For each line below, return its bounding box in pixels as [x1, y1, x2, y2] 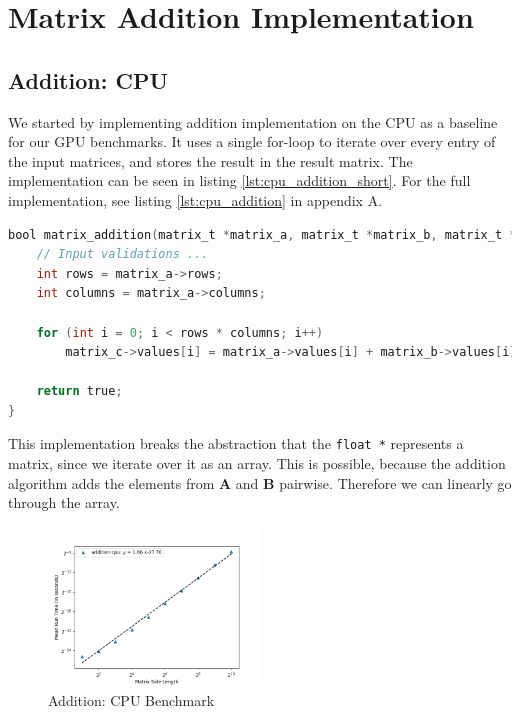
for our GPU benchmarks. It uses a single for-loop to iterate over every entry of [8, 131, 496, 152]
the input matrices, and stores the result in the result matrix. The [8, 150, 413, 171]
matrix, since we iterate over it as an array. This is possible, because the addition [8, 453, 506, 474]
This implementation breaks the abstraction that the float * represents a [8, 433, 464, 454]
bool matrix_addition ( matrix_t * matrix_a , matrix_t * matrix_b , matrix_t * [8, 227, 517, 242]
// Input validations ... [36, 247, 209, 262]
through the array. [8, 492, 120, 513]
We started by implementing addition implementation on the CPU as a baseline [8, 111, 498, 132]
